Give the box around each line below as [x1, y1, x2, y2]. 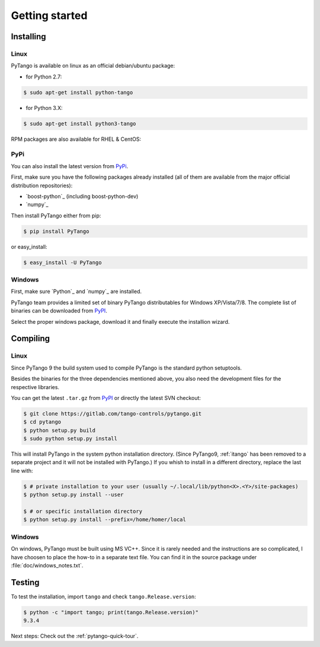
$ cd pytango [23, 419, 62, 425]
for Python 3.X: [25, 104, 63, 111]
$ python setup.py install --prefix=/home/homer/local [23, 516, 186, 523]
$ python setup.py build [23, 427, 96, 434]
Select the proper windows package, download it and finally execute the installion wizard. [11, 318, 230, 325]
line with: [11, 467, 33, 474]
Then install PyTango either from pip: [11, 212, 101, 219]
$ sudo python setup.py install [23, 435, 118, 442]
